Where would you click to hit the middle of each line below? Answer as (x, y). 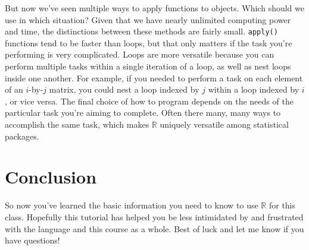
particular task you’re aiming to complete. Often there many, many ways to (143, 113)
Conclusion (51, 177)
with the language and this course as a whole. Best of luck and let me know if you (154, 228)
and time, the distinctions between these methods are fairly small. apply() (141, 31)
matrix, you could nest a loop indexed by (124, 89)
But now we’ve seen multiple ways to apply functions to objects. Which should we (154, 8)
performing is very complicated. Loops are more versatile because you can (140, 54)
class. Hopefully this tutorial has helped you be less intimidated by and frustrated (154, 216)
